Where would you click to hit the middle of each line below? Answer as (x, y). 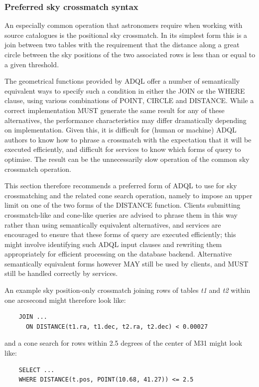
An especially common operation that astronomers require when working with (124, 25)
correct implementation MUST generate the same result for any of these (115, 110)
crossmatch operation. (38, 169)
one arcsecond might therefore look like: (65, 300)
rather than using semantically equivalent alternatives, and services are (113, 224)
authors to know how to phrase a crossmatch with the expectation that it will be (128, 139)
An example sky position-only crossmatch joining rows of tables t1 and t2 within (128, 290)
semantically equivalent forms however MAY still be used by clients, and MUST (127, 263)
